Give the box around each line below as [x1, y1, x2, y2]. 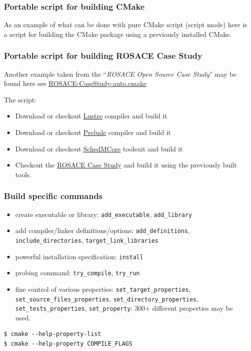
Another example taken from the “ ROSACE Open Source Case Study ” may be [4, 68, 237, 79]
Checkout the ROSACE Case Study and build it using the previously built [15, 160, 237, 170]
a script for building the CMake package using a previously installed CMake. [4, 29, 232, 39]
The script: [4, 94, 37, 104]
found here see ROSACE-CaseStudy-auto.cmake [4, 78, 147, 88]
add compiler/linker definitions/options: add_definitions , [15, 225, 190, 235]
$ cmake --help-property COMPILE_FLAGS [4, 340, 132, 348]
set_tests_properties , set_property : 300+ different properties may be [15, 303, 233, 313]
